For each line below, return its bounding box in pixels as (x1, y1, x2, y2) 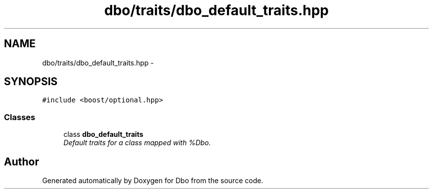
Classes (4, 112, 36, 122)
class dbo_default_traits (63, 130, 143, 139)
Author (4, 155, 39, 168)
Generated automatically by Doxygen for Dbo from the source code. (42, 176, 263, 185)
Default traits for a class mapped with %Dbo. (63, 138, 211, 147)
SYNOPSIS (4, 75, 58, 88)
